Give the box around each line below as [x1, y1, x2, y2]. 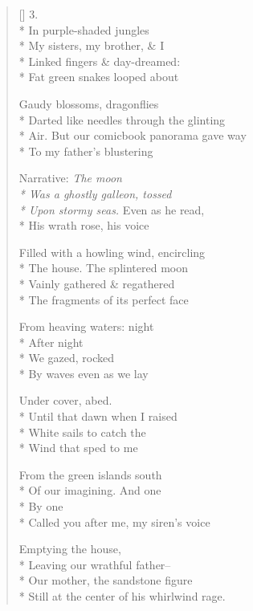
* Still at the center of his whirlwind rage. [18, 588, 226, 604]
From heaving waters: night [18, 318, 154, 335]
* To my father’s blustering [18, 142, 153, 159]
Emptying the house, [18, 540, 121, 557]
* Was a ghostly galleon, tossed [18, 185, 172, 202]
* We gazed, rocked [18, 349, 115, 366]
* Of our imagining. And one [18, 482, 161, 499]
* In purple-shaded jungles [18, 21, 149, 38]
